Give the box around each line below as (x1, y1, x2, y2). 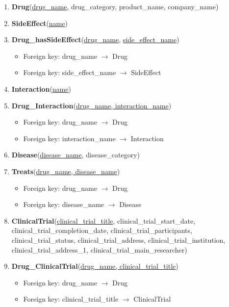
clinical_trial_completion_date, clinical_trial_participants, (11, 225, 192, 235)
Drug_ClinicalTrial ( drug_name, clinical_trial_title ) (11, 261, 178, 271)
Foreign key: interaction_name (23, 133, 116, 143)
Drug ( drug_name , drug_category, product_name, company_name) (11, 1, 219, 11)
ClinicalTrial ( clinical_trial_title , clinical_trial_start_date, (11, 215, 196, 226)
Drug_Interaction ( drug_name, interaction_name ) (11, 100, 172, 110)
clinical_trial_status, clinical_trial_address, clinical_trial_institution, (11, 234, 226, 245)
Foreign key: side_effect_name (23, 67, 116, 77)
